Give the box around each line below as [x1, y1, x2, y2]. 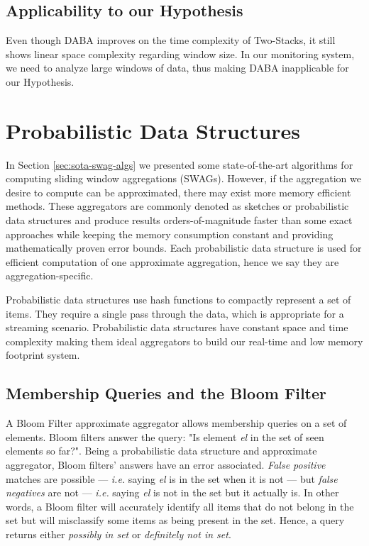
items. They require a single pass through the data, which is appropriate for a [6, 306, 344, 321]
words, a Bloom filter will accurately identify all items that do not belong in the [6, 498, 354, 513]
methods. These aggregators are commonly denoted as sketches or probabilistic [6, 199, 349, 213]
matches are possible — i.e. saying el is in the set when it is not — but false [6, 471, 338, 486]
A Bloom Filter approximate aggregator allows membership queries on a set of [6, 416, 347, 430]
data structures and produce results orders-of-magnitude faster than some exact [6, 213, 353, 228]
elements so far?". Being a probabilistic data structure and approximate [6, 443, 317, 458]
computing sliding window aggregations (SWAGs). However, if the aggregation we [6, 171, 361, 186]
